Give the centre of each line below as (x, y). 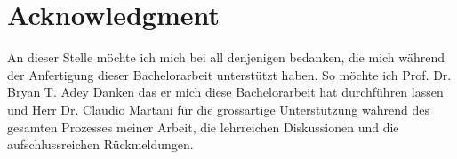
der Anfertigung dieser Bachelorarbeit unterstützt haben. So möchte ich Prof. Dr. (229, 74)
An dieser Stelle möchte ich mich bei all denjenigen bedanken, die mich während (226, 57)
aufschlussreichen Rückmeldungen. (100, 144)
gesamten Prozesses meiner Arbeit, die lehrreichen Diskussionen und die (203, 127)
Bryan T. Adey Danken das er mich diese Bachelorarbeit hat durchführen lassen (225, 92)
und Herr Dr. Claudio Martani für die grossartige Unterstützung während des (218, 109)
